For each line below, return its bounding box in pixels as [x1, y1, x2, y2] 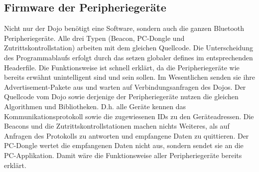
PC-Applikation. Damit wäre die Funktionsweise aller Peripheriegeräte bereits [4, 150, 242, 160]
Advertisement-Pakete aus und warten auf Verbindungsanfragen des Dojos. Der [4, 81, 246, 92]
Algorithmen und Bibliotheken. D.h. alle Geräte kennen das [4, 101, 186, 111]
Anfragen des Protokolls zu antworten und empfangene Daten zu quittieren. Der [4, 130, 249, 141]
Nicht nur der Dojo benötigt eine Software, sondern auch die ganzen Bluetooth [4, 23, 245, 33]
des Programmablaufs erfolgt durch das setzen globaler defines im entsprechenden [4, 52, 253, 62]
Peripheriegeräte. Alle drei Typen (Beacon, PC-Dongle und [4, 32, 185, 43]
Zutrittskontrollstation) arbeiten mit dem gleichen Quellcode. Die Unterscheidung [4, 42, 253, 53]
